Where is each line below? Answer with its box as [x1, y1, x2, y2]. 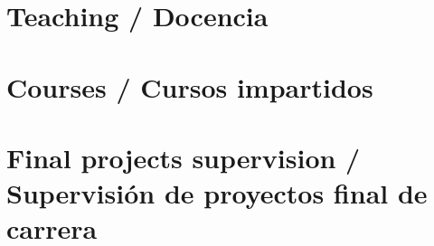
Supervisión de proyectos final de [6, 175, 428, 212]
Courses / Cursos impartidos [6, 68, 373, 105]
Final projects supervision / [6, 138, 361, 175]
